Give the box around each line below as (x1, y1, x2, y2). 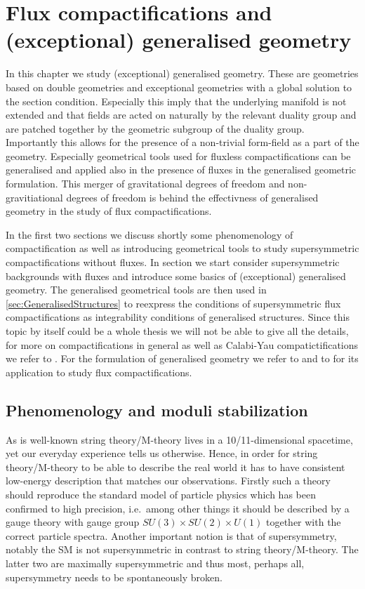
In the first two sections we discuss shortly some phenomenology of (6, 227, 293, 241)
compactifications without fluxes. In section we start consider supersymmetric (6, 255, 340, 270)
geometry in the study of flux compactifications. (6, 204, 212, 218)
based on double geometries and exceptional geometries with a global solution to (6, 79, 352, 94)
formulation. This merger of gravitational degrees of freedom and (6, 176, 285, 191)
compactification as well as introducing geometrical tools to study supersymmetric (6, 241, 359, 256)
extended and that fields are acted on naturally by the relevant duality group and (6, 107, 357, 122)
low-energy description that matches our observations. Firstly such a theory (6, 473, 331, 488)
